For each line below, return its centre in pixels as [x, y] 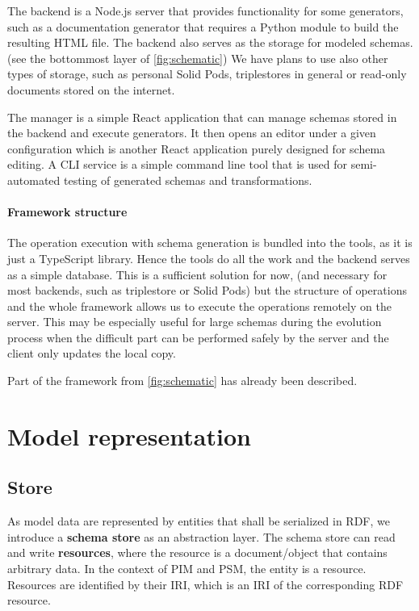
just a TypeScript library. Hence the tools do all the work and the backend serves [209, 258]
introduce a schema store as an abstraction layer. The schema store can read [201, 536]
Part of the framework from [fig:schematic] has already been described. [182, 381]
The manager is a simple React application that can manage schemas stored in [202, 117]
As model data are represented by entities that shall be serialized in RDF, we [199, 521]
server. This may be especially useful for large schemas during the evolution [195, 322]
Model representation [129, 435]
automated [34, 180]
